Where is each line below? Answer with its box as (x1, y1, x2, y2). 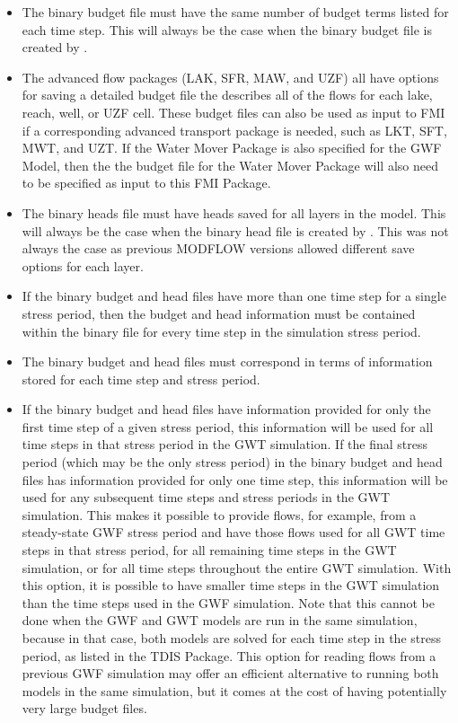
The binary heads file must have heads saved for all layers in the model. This (22, 203, 446, 222)
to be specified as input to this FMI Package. (22, 173, 271, 192)
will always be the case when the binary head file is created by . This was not (22, 221, 449, 240)
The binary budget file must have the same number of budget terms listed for (22, 3, 449, 21)
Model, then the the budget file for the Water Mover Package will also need (22, 155, 438, 174)
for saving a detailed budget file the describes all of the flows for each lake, (22, 85, 433, 104)
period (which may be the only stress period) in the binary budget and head (22, 453, 443, 472)
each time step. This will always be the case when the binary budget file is (22, 20, 432, 39)
